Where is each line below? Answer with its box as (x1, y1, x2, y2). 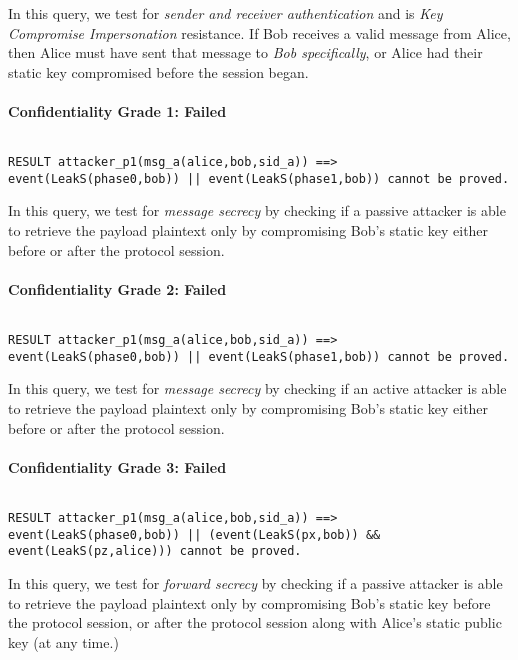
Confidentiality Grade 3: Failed (8, 456, 227, 477)
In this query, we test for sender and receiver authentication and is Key (8, 3, 443, 23)
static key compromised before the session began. (8, 61, 309, 82)
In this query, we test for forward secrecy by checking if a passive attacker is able (8, 572, 503, 593)
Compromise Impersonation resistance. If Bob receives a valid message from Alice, (8, 22, 511, 43)
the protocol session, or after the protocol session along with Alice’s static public (8, 612, 502, 633)
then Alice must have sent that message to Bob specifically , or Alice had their (8, 42, 483, 63)
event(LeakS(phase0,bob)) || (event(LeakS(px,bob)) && (8, 527, 381, 542)
